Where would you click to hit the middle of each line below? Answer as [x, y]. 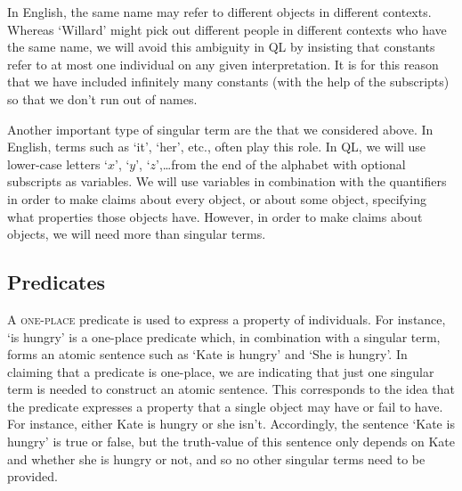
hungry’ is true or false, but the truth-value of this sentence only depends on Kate [231, 442]
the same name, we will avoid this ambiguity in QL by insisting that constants [221, 47]
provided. [32, 476]
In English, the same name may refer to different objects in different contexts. [219, 12]
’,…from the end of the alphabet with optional [281, 164]
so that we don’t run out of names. [102, 98]
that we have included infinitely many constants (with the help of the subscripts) [228, 82]
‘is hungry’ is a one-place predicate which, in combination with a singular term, [224, 336]
